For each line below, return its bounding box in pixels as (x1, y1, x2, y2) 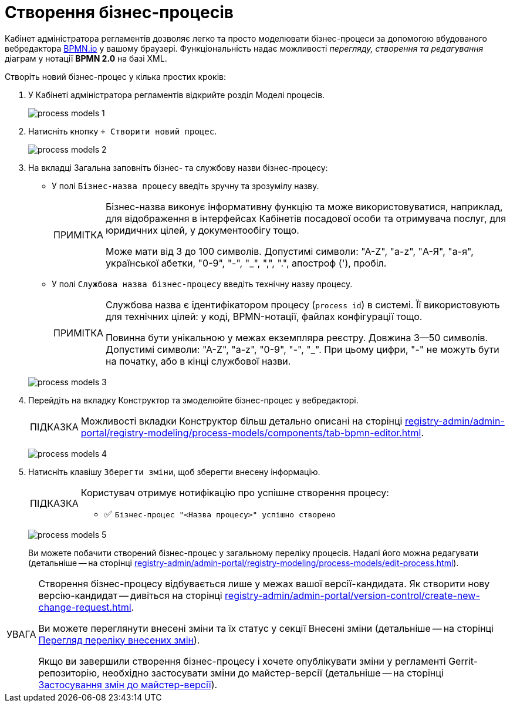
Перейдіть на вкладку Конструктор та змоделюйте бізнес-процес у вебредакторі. (28, 395, 359, 405)
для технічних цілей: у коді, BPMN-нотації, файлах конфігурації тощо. (106, 310, 423, 322)
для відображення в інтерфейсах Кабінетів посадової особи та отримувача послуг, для (106, 212, 506, 224)
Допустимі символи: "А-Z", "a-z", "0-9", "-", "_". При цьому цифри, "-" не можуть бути (106, 343, 499, 355)
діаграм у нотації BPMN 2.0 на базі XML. (5, 53, 167, 63)
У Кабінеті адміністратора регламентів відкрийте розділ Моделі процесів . (28, 89, 325, 100)
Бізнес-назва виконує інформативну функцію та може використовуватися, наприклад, (106, 200, 503, 213)
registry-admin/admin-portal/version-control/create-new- (225, 589, 480, 601)
